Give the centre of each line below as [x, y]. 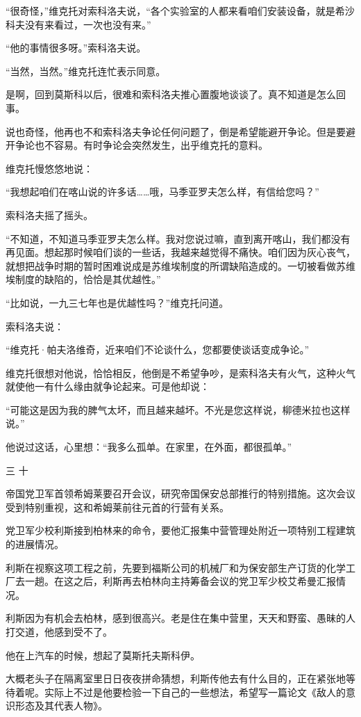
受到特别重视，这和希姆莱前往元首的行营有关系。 [117, 507]
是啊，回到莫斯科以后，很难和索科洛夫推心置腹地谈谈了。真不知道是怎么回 [176, 94]
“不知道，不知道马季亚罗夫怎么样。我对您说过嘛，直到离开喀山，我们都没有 [178, 238]
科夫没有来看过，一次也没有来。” [78, 24]
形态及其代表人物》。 [61, 706]
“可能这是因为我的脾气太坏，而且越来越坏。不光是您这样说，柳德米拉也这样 [178, 409]
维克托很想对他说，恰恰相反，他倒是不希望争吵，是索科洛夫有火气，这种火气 [180, 372]
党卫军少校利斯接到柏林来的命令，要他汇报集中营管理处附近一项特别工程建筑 [180, 530]
